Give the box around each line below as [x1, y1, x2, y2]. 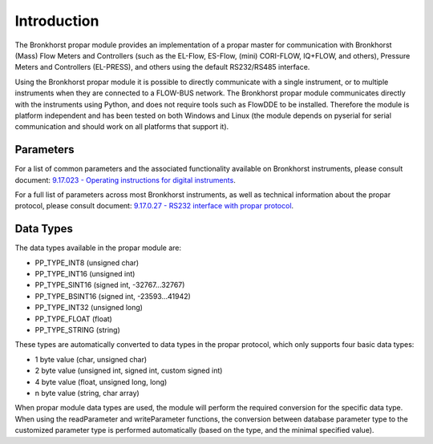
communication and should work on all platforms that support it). [14, 122, 229, 131]
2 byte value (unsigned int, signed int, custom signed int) [34, 365, 223, 376]
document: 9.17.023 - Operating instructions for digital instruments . [14, 175, 236, 184]
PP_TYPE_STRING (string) [34, 325, 120, 334]
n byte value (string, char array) [34, 388, 140, 398]
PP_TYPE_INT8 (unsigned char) [34, 257, 140, 268]
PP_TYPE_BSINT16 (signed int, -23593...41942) [34, 291, 192, 301]
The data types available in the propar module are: [14, 243, 182, 252]
